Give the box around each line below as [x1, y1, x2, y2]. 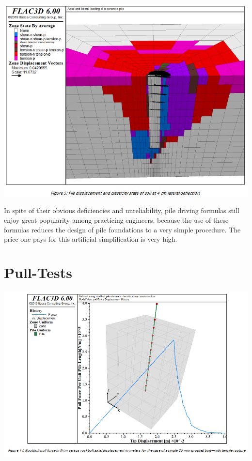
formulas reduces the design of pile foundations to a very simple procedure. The [4, 224, 241, 234]
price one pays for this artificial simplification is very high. [4, 234, 177, 244]
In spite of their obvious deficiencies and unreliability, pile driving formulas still [4, 205, 239, 215]
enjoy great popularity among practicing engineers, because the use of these [4, 215, 229, 225]
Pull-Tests [4, 262, 72, 282]
